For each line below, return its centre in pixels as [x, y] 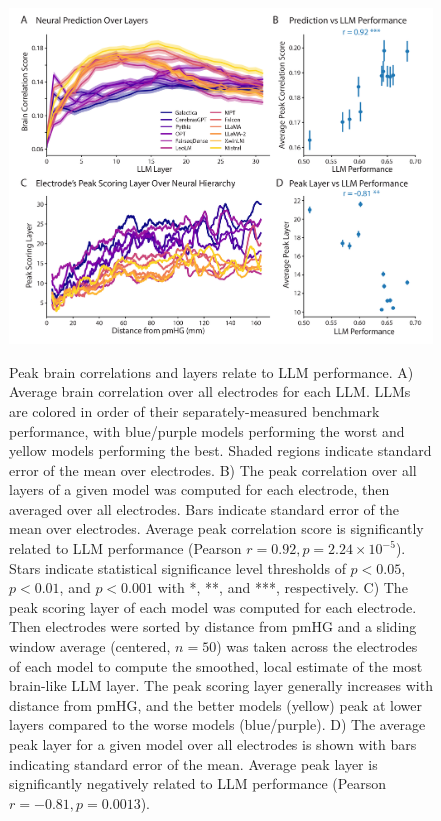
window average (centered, [90, 646]
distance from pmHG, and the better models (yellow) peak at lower [215, 704]
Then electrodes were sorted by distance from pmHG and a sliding [213, 626]
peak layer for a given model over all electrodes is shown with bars [213, 744]
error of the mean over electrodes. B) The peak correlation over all [213, 469]
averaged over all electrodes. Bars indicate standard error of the [204, 508]
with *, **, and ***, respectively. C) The [282, 587]
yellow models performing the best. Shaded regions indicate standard [220, 450]
